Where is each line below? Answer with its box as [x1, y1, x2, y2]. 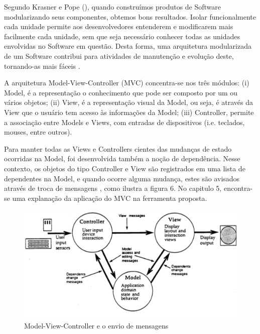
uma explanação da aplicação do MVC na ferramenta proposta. [12, 192, 207, 203]
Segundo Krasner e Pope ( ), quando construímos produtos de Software [4, 2, 221, 12]
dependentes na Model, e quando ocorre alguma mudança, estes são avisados [4, 173, 240, 183]
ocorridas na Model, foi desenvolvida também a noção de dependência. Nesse [4, 153, 240, 164]
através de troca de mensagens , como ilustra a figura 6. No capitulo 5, [4, 183, 222, 193]
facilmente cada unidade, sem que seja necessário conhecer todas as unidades [4, 31, 240, 41]
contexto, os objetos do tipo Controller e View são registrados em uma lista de [4, 163, 245, 173]
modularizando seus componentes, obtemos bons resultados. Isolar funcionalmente [4, 11, 256, 22]
